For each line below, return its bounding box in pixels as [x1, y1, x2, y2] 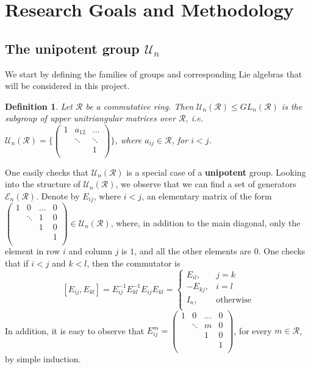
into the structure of [5, 177, 80, 190]
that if [5, 257, 29, 270]
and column [68, 245, 112, 257]
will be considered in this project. [5, 79, 130, 92]
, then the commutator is [87, 257, 181, 270]
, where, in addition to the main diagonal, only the [110, 216, 301, 229]
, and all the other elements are [134, 245, 252, 257]
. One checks [258, 245, 306, 257]
